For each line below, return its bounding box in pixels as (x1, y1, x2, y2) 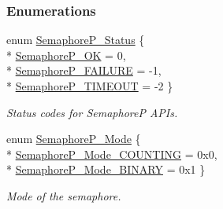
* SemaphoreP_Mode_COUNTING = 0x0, (6, 145, 217, 162)
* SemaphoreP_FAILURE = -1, (6, 62, 162, 79)
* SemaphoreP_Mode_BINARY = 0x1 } (6, 161, 206, 178)
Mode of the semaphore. (6, 187, 121, 203)
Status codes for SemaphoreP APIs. (6, 104, 178, 120)
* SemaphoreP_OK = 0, (6, 46, 126, 63)
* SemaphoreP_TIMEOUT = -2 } (6, 78, 173, 93)
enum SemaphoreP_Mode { (6, 130, 141, 147)
